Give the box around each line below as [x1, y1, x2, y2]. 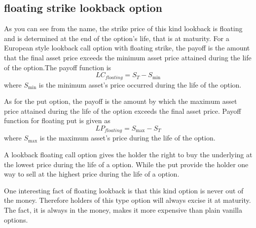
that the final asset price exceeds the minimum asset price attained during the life [4, 52, 252, 62]
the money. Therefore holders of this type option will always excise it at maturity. [4, 195, 251, 205]
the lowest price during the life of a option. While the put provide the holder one [4, 159, 249, 169]
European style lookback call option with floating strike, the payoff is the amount [4, 43, 250, 53]
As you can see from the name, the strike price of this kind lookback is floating [4, 23, 243, 34]
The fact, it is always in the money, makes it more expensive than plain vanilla [4, 205, 242, 215]
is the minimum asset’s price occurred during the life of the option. [38, 79, 242, 90]
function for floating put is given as [4, 115, 110, 126]
